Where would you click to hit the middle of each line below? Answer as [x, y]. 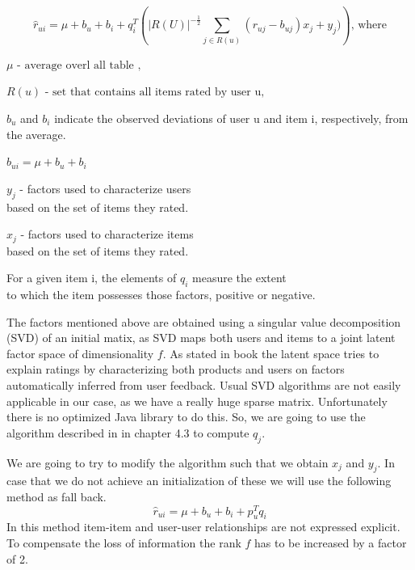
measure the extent [239, 278]
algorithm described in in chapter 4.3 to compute [128, 432]
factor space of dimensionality [80, 353]
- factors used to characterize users [105, 188]
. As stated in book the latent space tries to [271, 353]
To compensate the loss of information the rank [124, 543]
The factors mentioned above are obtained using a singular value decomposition [204, 321]
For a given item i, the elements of [92, 278]
